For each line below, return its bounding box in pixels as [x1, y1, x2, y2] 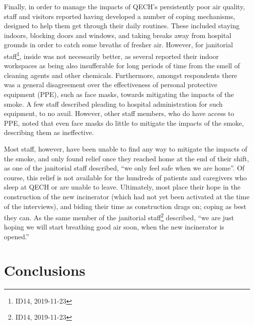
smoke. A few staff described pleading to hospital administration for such [4, 98, 223, 109]
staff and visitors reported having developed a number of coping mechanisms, [4, 11, 235, 21]
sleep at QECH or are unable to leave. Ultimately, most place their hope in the [4, 182, 241, 192]
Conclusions [4, 260, 85, 280]
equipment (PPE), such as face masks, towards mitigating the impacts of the [4, 89, 234, 99]
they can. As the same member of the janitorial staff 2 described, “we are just [4, 211, 234, 222]
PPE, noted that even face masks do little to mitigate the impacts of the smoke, [4, 117, 244, 128]
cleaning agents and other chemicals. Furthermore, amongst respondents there [4, 70, 237, 80]
